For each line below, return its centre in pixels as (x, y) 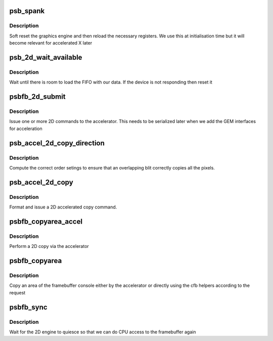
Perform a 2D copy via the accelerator (49, 246)
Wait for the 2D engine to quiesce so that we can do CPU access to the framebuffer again (103, 332)
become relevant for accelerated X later (51, 43)
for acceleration (26, 129)
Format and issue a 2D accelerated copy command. (63, 207)
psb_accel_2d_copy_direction (57, 143)
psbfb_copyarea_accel (46, 221)
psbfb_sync (28, 307)
